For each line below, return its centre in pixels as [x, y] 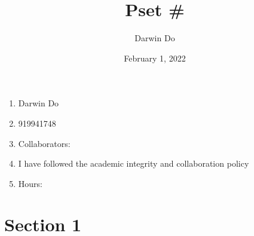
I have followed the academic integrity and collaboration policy [134, 163]
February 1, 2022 [155, 58]
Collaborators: [44, 143]
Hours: [30, 183]
